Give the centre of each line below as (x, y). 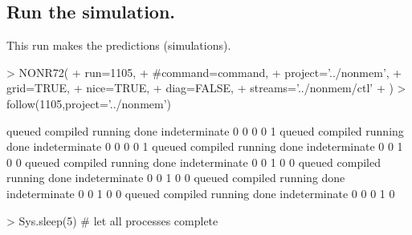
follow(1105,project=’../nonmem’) (89, 103)
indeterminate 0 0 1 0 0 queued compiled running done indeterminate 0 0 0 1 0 (201, 193)
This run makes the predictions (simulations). (119, 45)
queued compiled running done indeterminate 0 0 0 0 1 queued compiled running (205, 130)
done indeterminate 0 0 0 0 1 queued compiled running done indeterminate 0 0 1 (205, 146)
